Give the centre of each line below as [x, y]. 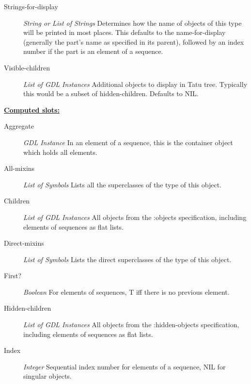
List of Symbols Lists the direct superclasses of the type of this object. [127, 259]
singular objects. [47, 376]
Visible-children [27, 67]
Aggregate [19, 126]
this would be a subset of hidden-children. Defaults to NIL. [111, 93]
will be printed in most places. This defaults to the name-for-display [125, 32]
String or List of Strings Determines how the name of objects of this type [133, 23]
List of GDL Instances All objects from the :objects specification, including [135, 217]
